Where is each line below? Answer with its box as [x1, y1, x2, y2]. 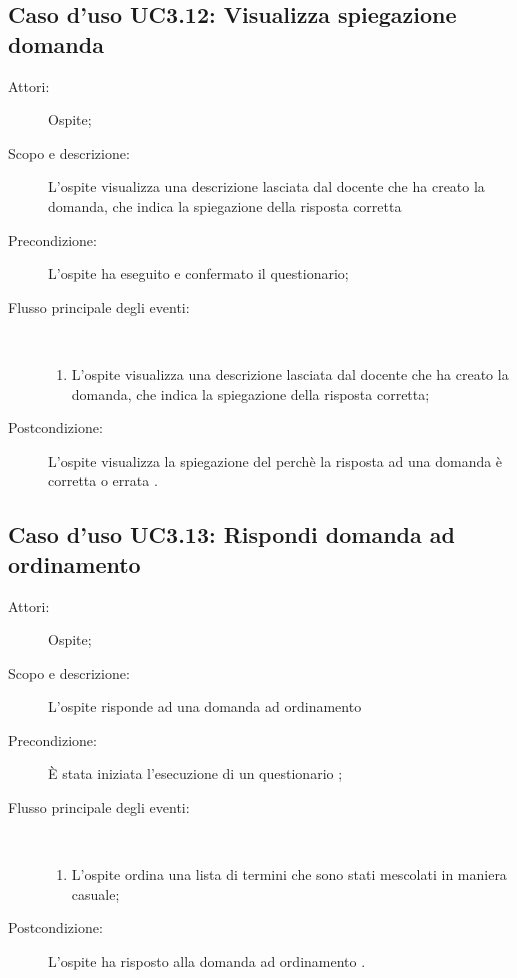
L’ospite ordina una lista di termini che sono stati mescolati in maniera [71, 864, 507, 885]
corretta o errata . [48, 470, 158, 491]
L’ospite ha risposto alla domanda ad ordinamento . [48, 951, 366, 972]
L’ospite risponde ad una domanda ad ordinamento [48, 696, 362, 717]
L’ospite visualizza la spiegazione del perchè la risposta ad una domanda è [48, 450, 503, 471]
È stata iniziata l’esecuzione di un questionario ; [48, 763, 343, 784]
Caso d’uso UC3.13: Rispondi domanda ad [8, 519, 455, 550]
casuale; [71, 883, 120, 904]
